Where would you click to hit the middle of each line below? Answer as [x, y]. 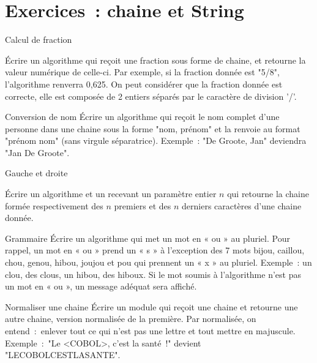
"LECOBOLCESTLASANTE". [63, 355]
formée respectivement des [54, 205]
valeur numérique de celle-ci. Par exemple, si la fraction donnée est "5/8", [142, 72]
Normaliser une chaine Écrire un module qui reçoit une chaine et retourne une [151, 306]
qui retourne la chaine [268, 194]
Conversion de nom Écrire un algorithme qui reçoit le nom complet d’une [142, 117]
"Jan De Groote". [37, 152]
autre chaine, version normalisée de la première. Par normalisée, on [131, 319]
